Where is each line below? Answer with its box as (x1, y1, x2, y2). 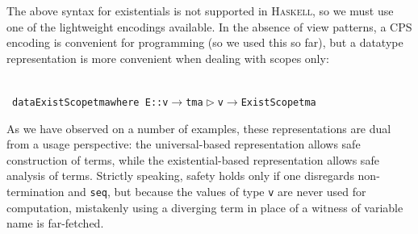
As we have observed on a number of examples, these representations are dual (6, 119, 391, 136)
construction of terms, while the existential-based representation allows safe (6, 151, 379, 168)
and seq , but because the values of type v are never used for (68, 183, 366, 199)
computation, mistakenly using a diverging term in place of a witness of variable (6, 198, 403, 215)
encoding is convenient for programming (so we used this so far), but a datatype (6, 34, 403, 51)
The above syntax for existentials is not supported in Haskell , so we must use (6, 2, 394, 19)
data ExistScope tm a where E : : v (12, 96, 169, 108)
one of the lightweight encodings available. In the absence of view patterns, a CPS (6, 18, 412, 35)
